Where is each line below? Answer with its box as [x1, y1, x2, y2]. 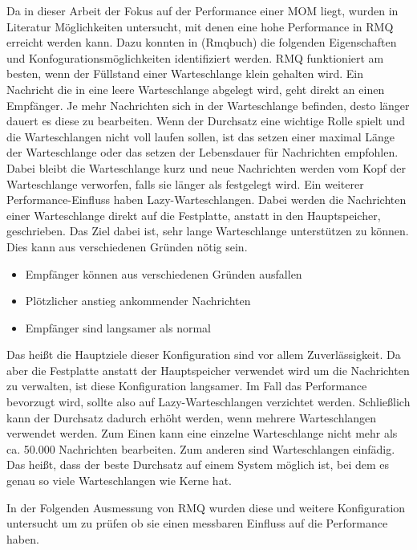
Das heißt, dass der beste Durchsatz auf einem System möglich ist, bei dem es [6, 456, 390, 473]
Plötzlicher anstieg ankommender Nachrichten [25, 292, 251, 309]
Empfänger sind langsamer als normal [25, 319, 211, 336]
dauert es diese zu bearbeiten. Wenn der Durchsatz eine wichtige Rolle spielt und [6, 112, 406, 129]
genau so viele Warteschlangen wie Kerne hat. [6, 472, 232, 489]
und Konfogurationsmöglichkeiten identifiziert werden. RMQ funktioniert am [6, 49, 384, 66]
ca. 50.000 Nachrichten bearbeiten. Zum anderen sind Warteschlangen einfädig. [6, 440, 395, 457]
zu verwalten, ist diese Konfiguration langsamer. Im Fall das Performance [6, 377, 367, 394]
